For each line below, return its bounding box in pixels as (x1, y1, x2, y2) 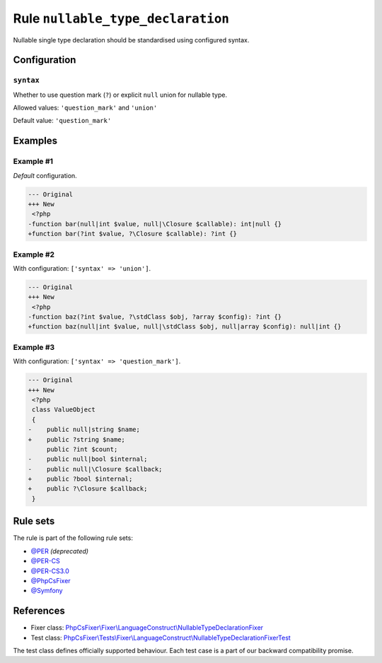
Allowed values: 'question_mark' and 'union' (13, 103, 158, 112)
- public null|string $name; (28, 426, 141, 434)
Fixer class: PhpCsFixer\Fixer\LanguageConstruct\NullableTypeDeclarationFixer (30, 623, 264, 632)
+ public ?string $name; (28, 435, 125, 443)
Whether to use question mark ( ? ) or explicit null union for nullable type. (13, 90, 228, 99)
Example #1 (13, 156, 53, 166)
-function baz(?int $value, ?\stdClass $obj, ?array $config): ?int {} (28, 313, 282, 321)
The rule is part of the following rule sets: (13, 534, 134, 542)
